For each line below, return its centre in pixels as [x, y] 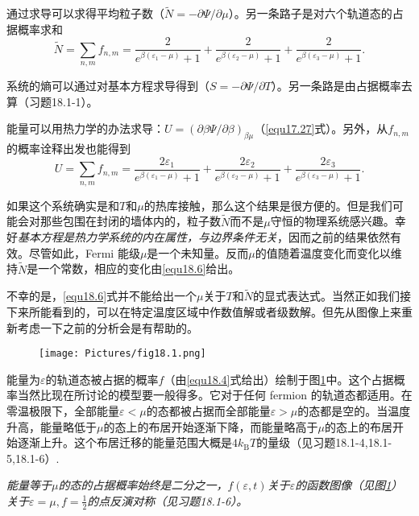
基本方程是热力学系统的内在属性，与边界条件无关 [147, 237]
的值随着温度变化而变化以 [323, 252]
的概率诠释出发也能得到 [68, 149]
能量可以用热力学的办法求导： [85, 128]
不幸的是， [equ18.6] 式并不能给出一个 [102, 296]
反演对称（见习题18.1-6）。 [179, 500]
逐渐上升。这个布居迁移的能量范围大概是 [124, 442]
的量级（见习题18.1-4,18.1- [324, 442]
